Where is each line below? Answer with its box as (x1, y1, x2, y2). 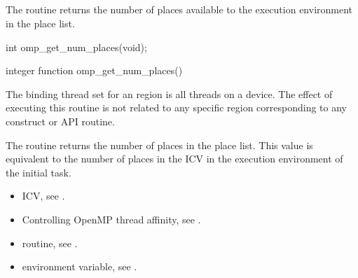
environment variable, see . (22, 259, 137, 274)
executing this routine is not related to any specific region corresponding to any (6, 100, 347, 115)
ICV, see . (22, 188, 65, 203)
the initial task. (6, 165, 71, 179)
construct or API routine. (6, 113, 115, 128)
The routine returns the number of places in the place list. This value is (6, 137, 313, 152)
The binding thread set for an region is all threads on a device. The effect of (6, 86, 333, 101)
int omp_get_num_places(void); (6, 39, 147, 54)
